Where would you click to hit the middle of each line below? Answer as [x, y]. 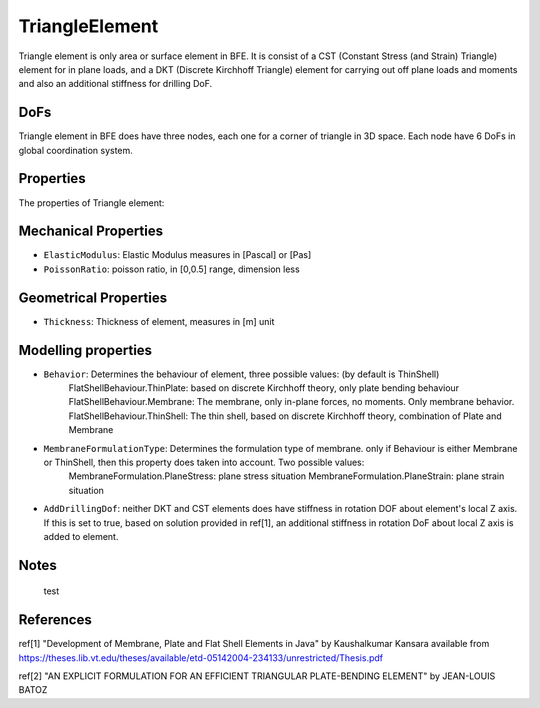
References [55, 620]
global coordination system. [76, 150]
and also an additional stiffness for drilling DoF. [115, 84]
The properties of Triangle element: [91, 202]
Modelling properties [85, 350]
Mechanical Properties [91, 231]
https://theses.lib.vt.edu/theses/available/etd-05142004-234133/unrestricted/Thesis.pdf [201, 657]
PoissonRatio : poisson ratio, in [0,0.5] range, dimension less [171, 269]
